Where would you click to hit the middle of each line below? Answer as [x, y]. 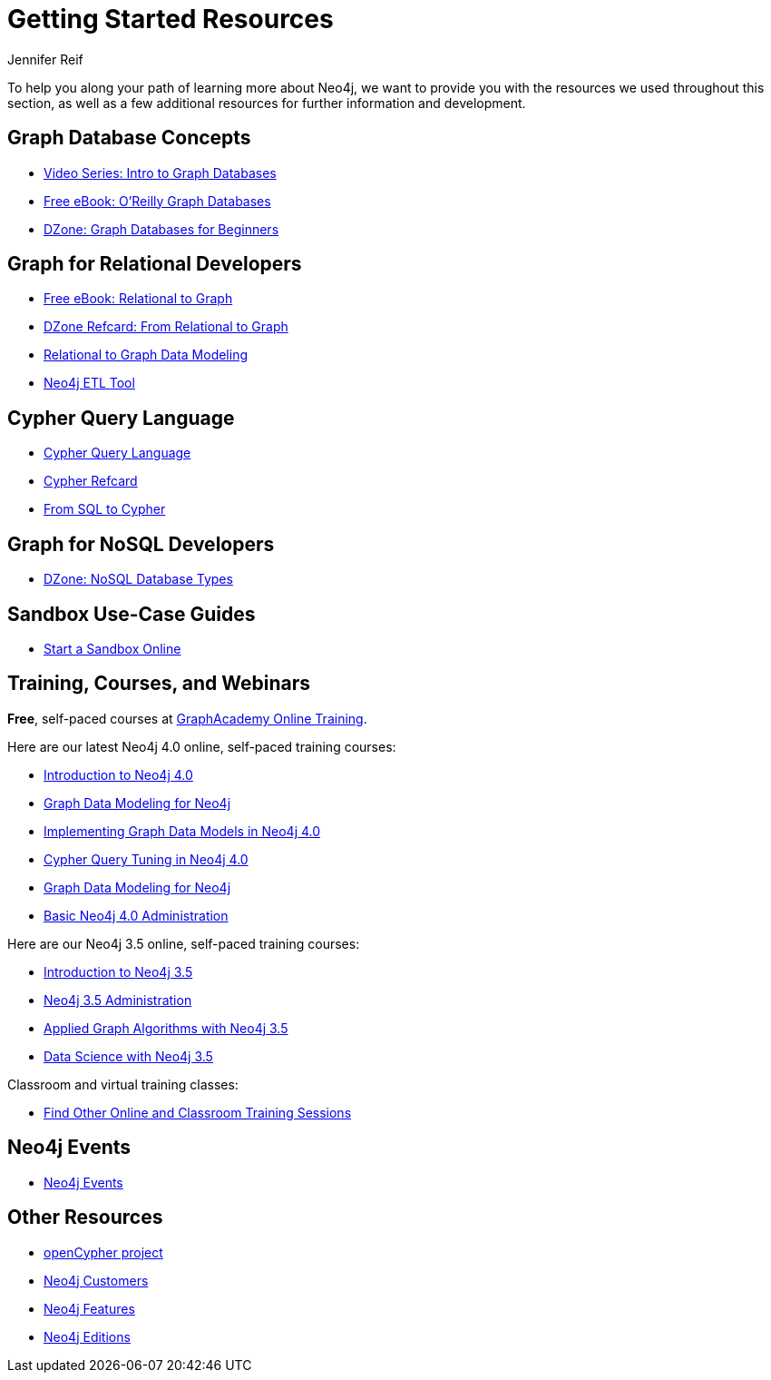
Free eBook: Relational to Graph [138, 299]
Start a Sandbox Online [112, 648]
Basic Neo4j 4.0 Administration [136, 915]
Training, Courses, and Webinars [159, 684]
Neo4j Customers [96, 1280]
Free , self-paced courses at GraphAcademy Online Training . [187, 718]
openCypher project [103, 1252]
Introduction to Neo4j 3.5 [118, 971]
